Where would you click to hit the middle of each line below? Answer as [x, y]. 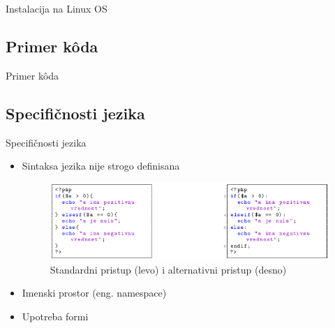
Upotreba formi [55, 316]
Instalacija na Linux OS [57, 8]
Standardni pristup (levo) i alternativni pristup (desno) [168, 269]
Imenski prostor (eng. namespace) [94, 293]
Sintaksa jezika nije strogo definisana [101, 166]
